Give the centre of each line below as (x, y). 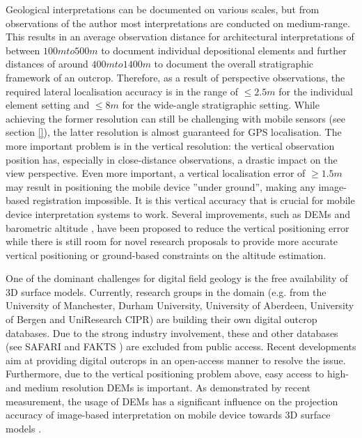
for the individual (316, 91)
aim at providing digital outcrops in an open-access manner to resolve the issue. (176, 360)
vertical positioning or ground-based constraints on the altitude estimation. (166, 255)
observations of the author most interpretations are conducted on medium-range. (178, 23)
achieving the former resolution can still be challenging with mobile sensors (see (175, 118)
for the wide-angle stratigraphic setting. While (221, 105)
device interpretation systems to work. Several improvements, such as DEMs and (178, 213)
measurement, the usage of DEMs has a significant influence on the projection (172, 401)
